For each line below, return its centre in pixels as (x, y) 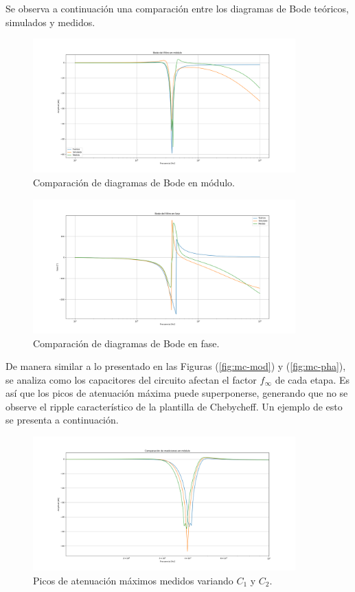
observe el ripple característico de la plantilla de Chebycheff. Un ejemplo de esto (174, 406)
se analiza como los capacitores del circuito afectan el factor (131, 379)
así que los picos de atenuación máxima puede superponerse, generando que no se (177, 393)
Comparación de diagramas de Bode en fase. (126, 343)
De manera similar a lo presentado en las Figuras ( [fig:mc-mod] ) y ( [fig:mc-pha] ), (176, 366)
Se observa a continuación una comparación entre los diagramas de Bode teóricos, (177, 8)
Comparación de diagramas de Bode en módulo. (134, 183)
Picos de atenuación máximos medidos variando (133, 580)
